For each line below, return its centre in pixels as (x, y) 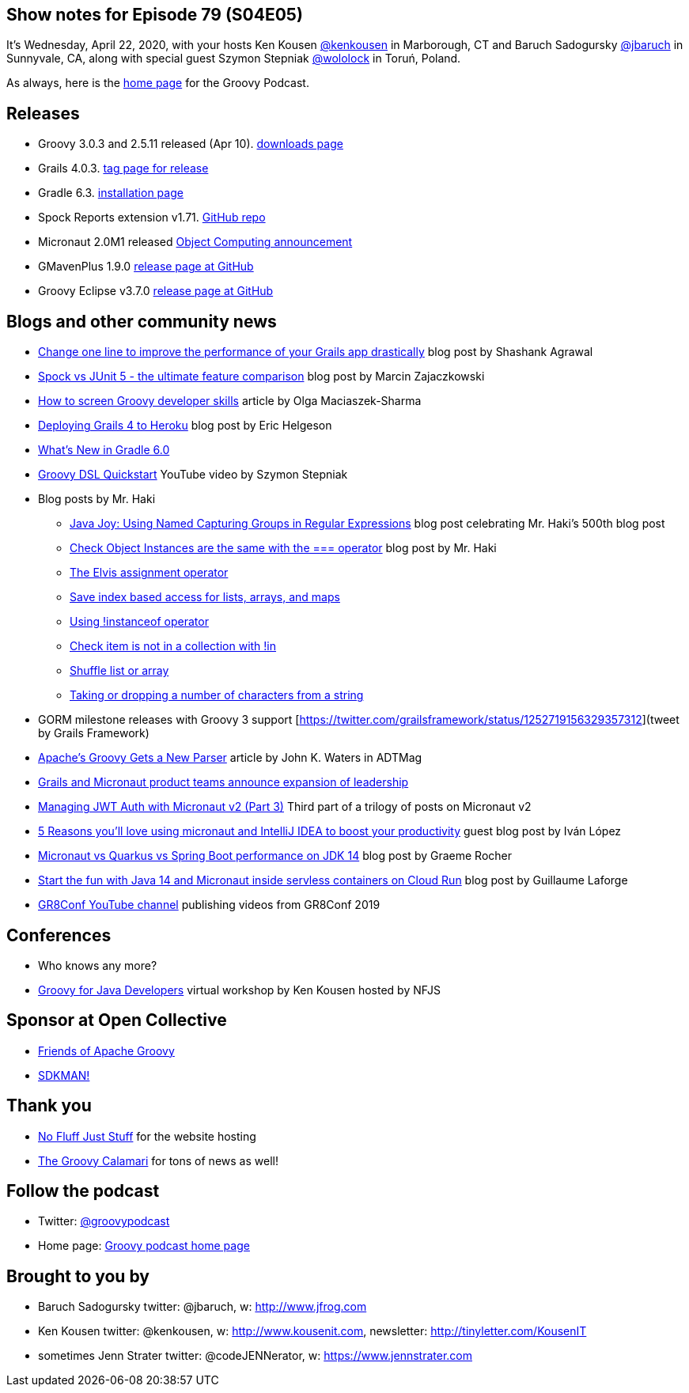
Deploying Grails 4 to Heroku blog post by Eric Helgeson (185, 426)
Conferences (59, 935)
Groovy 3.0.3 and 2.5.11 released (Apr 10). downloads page (191, 144)
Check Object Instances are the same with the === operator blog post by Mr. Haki (283, 548)
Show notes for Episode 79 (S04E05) (155, 15)
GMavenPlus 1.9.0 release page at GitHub (146, 267)
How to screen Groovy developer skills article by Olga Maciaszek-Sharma (230, 401)
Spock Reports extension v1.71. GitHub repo (152, 218)
